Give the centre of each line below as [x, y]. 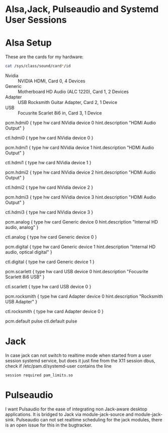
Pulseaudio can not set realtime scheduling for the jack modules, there [89, 419]
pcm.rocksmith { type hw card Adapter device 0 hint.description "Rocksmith [84, 296]
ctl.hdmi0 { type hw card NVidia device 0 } [49, 138]
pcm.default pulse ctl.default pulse [41, 321]
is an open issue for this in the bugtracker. [49, 425]
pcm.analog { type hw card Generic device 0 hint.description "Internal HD [82, 222]
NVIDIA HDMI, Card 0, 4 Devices [52, 81]
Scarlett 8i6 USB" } [25, 277]
